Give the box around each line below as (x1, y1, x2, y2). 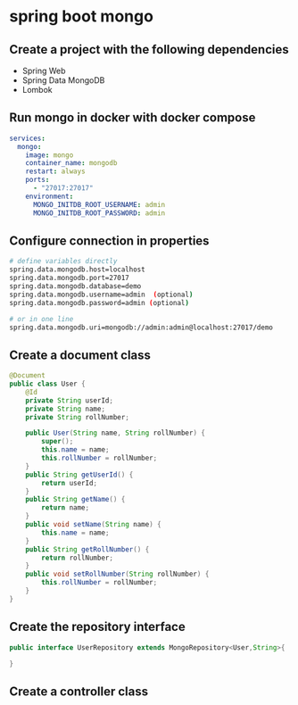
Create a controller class (9, 684, 149, 699)
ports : (25, 176, 50, 185)
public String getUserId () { (25, 470, 134, 479)
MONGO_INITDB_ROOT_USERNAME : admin (32, 200, 166, 209)
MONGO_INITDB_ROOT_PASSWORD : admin (32, 208, 166, 218)
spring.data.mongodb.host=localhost (9, 265, 145, 274)
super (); (41, 437, 74, 446)
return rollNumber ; (41, 553, 114, 562)
